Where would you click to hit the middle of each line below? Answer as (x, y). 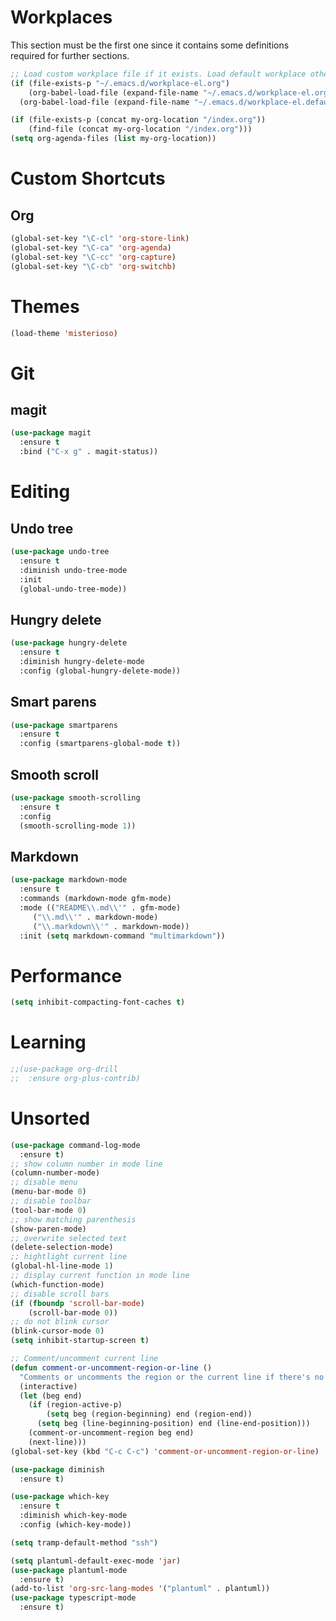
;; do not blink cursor (60, 1322)
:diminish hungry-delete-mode (82, 661)
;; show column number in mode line (86, 1164)
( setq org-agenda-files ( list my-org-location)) (113, 139)
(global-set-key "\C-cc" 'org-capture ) (93, 257)
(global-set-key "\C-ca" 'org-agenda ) (91, 247)
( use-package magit (51, 433)
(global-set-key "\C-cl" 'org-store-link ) (100, 239)
